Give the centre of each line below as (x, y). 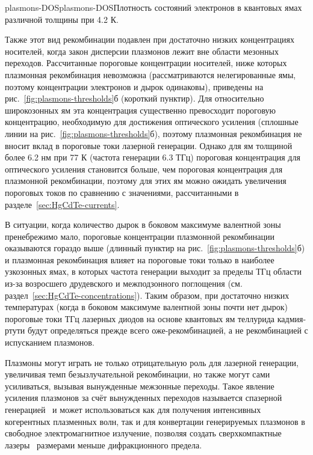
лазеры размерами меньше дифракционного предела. (104, 444)
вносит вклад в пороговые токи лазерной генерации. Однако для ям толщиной (149, 145)
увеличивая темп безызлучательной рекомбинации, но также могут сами (138, 374)
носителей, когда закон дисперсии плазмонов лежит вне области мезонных (142, 51)
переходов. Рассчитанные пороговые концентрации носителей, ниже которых (146, 63)
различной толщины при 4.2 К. (62, 19)
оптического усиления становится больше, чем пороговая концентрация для (144, 169)
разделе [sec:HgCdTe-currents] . (62, 204)
